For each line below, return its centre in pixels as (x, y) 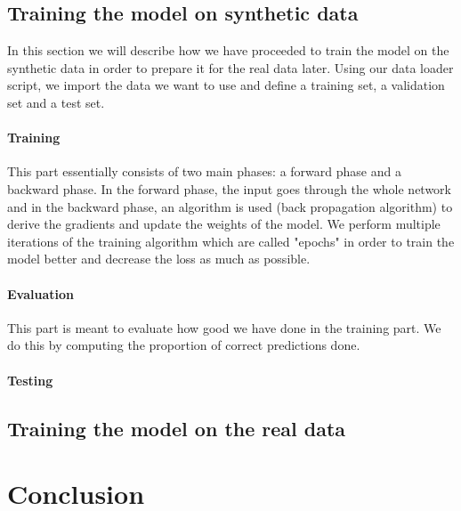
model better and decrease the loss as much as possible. (159, 259)
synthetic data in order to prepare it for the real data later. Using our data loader (230, 67)
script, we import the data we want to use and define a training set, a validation (226, 85)
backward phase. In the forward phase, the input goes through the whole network (229, 188)
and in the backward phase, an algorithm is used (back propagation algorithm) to (230, 206)
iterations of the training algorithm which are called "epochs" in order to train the (231, 241)
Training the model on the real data (177, 428)
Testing (30, 380)
